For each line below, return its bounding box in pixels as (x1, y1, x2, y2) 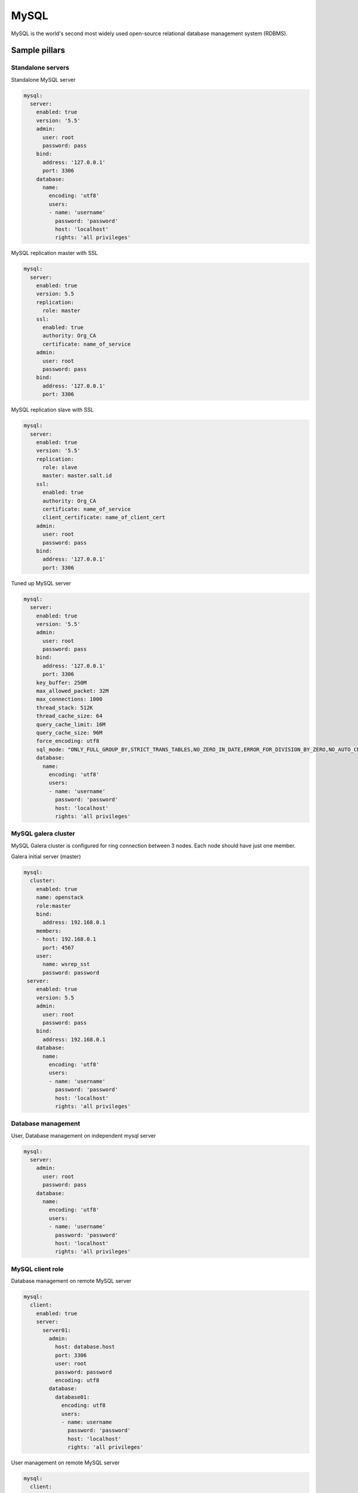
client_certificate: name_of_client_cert (42, 514, 165, 521)
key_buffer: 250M (36, 679, 87, 686)
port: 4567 (42, 944, 75, 951)
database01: (54, 1393, 90, 1400)
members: (36, 927, 62, 934)
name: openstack (36, 894, 84, 901)
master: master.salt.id (42, 472, 112, 479)
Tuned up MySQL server (11, 579, 72, 586)
